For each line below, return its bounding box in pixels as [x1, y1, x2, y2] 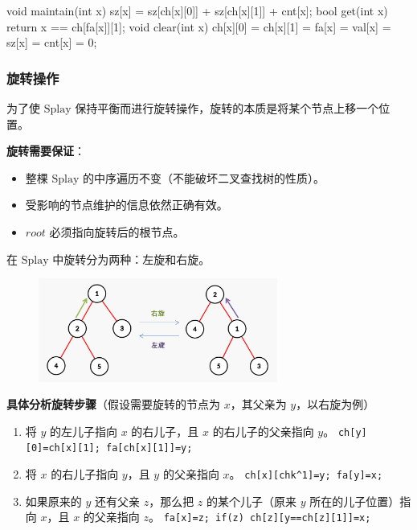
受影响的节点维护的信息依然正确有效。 [25, 196, 228, 213]
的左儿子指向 [50, 422, 118, 439]
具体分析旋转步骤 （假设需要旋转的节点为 [6, 396, 220, 413]
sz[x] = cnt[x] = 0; [6, 34, 97, 51]
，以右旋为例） [296, 396, 375, 413]
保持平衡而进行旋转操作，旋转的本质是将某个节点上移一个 [75, 100, 379, 116]
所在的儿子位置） [309, 492, 400, 509]
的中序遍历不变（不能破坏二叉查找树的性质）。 [82, 169, 325, 186]
